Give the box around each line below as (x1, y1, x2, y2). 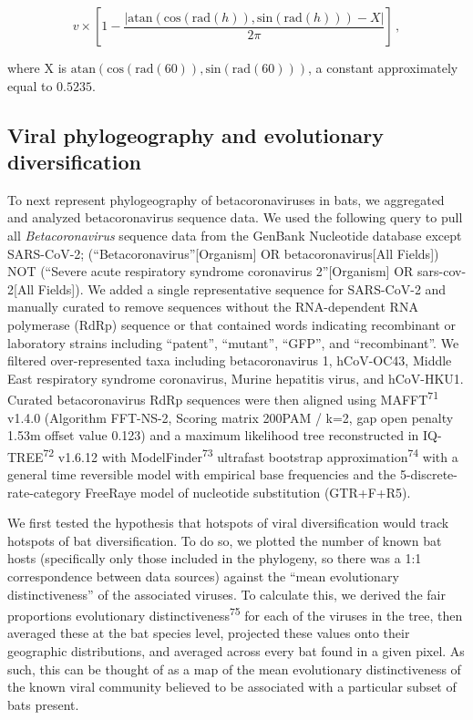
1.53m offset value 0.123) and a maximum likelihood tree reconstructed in (7, 426, 419, 445)
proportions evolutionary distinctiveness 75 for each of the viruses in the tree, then (7, 603, 463, 624)
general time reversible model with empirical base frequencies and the (7, 465, 396, 483)
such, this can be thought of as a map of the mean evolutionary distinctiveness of (7, 659, 461, 678)
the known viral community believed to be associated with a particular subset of (7, 677, 457, 696)
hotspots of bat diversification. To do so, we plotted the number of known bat (7, 530, 442, 550)
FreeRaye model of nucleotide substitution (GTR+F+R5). (85, 482, 411, 501)
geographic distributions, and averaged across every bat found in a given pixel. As (7, 642, 465, 660)
